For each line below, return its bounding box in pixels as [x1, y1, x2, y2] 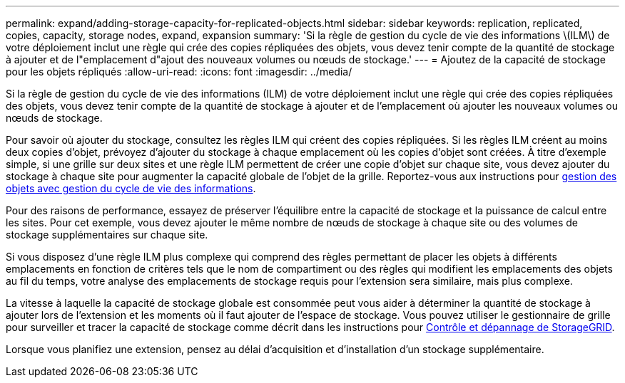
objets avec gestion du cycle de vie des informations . [6, 182, 256, 194]
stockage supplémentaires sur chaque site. [6, 229, 208, 241]
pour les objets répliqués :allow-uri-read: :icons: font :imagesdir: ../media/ [6, 65, 352, 78]
